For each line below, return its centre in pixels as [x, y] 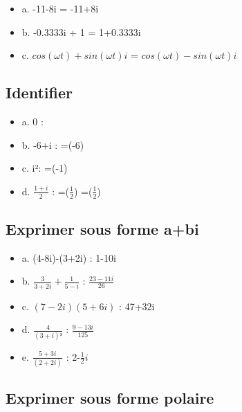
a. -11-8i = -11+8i [60, 8]
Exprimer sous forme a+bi [102, 228]
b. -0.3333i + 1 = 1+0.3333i [81, 32]
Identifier [39, 92]
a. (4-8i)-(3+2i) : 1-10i [69, 257]
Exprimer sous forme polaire [110, 398]
